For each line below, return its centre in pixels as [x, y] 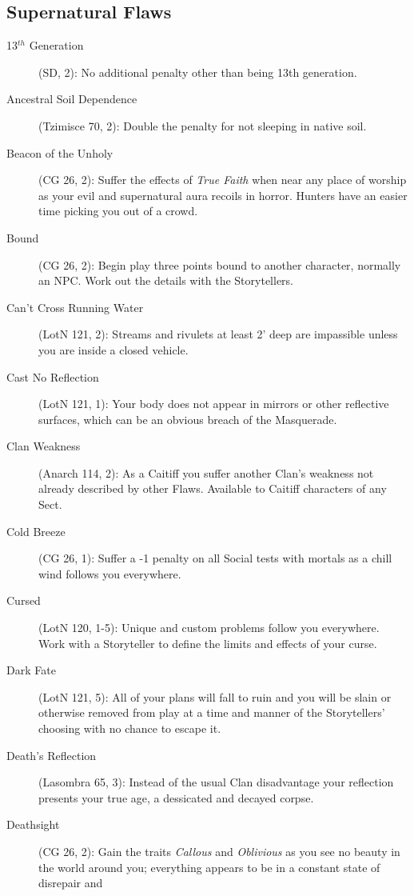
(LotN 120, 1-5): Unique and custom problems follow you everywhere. [209, 628]
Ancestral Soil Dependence [72, 99]
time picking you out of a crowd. [118, 211]
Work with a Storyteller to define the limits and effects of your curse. [208, 643]
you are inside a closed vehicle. [113, 349]
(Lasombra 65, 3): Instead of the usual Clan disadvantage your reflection [216, 782]
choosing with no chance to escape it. [130, 728]
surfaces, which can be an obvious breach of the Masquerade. [188, 419]
